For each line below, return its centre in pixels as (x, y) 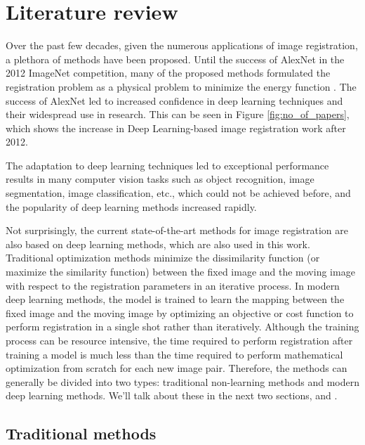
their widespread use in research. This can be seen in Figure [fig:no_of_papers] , (178, 114)
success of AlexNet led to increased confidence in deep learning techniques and (174, 100)
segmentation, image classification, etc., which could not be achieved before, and (178, 193)
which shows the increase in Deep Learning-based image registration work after (176, 128)
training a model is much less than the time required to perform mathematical (174, 354)
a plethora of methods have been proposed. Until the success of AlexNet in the (175, 59)
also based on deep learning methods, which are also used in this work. (158, 244)
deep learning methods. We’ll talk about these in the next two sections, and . (172, 395)
